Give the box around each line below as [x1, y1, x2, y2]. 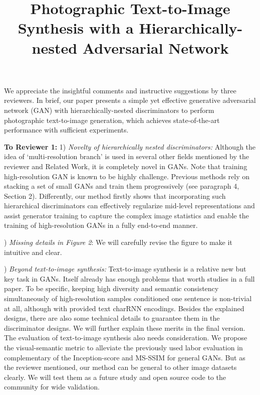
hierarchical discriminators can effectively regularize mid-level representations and [4, 200, 255, 211]
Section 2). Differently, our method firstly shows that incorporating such [4, 190, 226, 201]
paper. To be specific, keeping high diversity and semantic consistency [4, 283, 219, 294]
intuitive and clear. [4, 246, 62, 257]
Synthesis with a [18, 18, 134, 38]
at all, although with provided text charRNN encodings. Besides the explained [4, 303, 244, 313]
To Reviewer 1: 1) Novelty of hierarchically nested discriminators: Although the [4, 141, 256, 152]
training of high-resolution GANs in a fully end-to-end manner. [4, 220, 198, 230]
